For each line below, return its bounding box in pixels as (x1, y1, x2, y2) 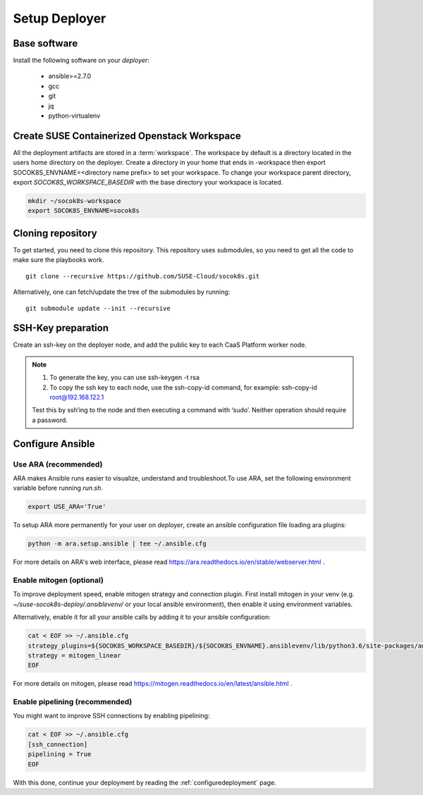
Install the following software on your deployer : (13, 56, 149, 65)
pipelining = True (27, 751, 92, 758)
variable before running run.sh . (13, 483, 104, 493)
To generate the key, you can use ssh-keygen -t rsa (49, 374, 200, 382)
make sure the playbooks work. (13, 256, 105, 264)
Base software (13, 37, 78, 49)
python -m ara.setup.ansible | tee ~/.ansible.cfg (27, 540, 207, 548)
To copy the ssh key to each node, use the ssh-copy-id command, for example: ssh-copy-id (49, 383, 317, 391)
